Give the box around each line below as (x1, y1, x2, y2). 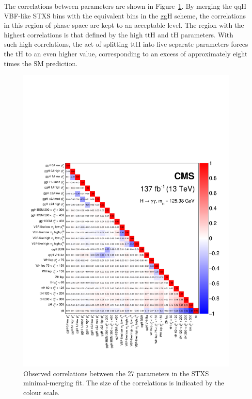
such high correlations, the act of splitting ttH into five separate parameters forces (4, 39, 248, 49)
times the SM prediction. (4, 58, 78, 68)
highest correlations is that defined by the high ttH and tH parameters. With (4, 29, 233, 39)
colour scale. (23, 387, 60, 397)
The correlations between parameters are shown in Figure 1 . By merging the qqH (4, 1, 247, 11)
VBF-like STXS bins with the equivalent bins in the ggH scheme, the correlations (4, 10, 246, 20)
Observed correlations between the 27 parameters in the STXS (23, 368, 209, 378)
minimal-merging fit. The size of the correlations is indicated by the (23, 378, 224, 388)
